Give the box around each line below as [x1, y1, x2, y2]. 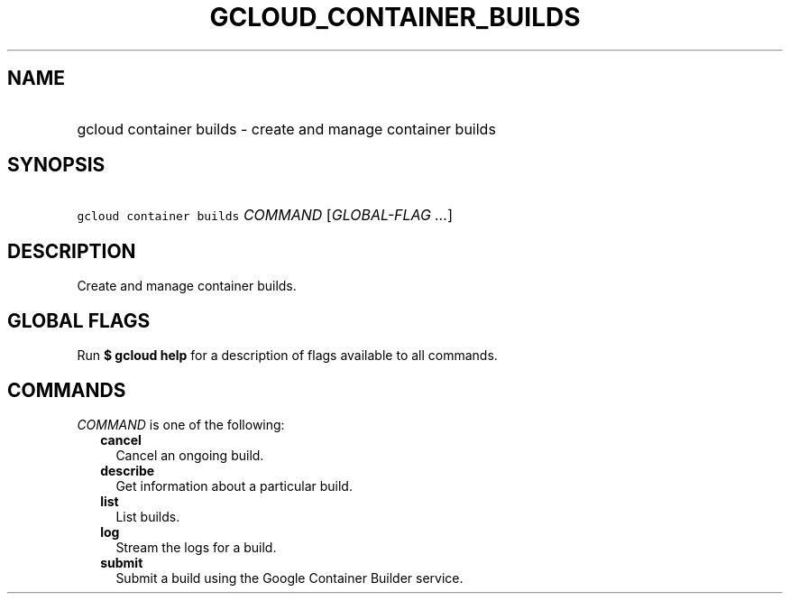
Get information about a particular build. [115, 477, 353, 494]
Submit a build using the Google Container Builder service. [115, 569, 464, 586]
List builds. [115, 508, 180, 524]
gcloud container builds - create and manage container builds [77, 119, 496, 138]
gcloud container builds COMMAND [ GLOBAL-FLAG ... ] [77, 206, 454, 225]
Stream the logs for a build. [115, 539, 277, 555]
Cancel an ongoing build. [115, 447, 264, 463]
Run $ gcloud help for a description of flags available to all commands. [77, 347, 498, 364]
